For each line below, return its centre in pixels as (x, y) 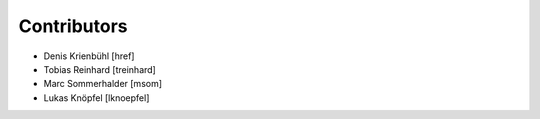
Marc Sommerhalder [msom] (103, 84)
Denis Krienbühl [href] (89, 56)
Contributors (73, 26)
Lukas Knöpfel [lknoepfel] (96, 97)
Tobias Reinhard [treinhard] (100, 69)
